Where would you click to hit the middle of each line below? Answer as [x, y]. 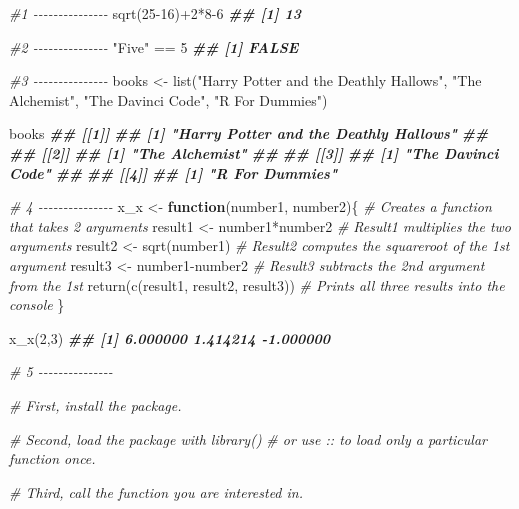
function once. [52, 458]
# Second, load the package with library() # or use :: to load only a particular [248, 438]
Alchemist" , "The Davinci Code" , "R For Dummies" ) [168, 99]
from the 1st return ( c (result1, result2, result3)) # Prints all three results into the [257, 284]
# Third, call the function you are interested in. [156, 491]
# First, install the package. [95, 404]
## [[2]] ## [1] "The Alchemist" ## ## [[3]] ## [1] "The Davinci [254, 152]
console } [37, 304]
